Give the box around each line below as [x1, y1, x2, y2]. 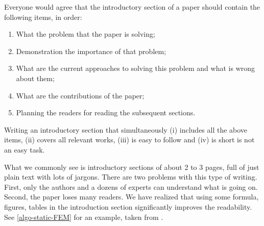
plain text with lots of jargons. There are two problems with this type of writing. [4, 171, 257, 182]
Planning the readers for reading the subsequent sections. [16, 107, 196, 118]
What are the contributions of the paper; [16, 90, 145, 101]
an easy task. [4, 144, 45, 155]
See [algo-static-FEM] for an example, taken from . [4, 211, 163, 222]
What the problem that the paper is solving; [16, 29, 155, 39]
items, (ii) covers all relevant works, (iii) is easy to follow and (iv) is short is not [4, 134, 255, 145]
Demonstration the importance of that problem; [16, 45, 166, 56]
